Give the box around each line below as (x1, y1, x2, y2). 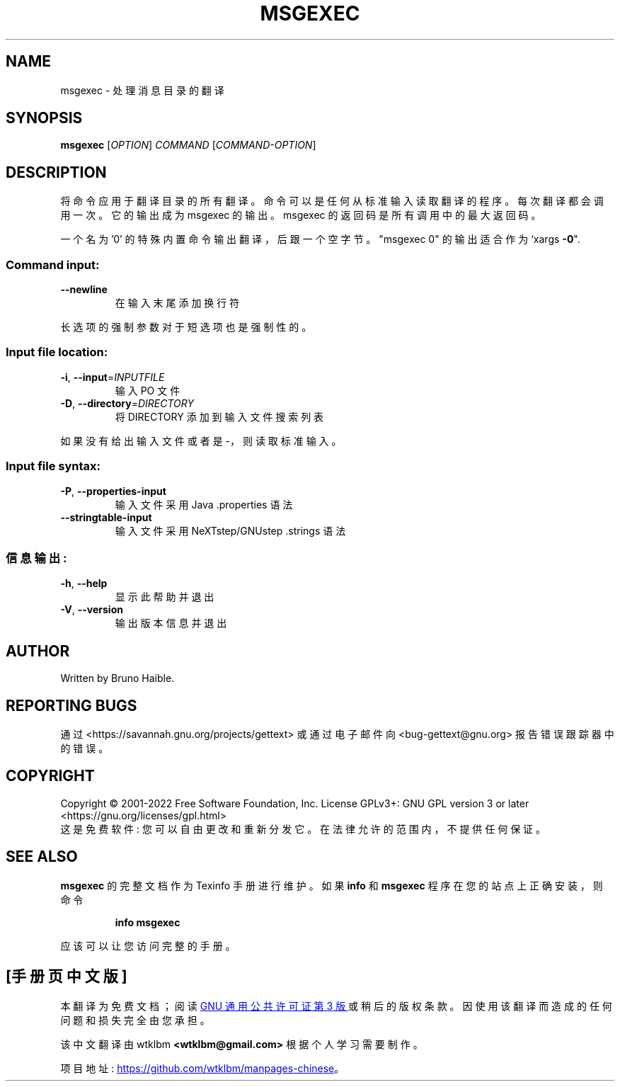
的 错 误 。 (60, 741, 109, 754)
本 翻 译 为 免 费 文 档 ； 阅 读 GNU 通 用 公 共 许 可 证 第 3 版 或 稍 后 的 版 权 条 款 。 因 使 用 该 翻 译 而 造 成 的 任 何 (60, 999, 612, 1012)
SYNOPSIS (6, 109, 83, 127)
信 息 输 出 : (6, 550, 67, 565)
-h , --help (60, 577, 108, 590)
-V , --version (60, 603, 123, 616)
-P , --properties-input (60, 484, 166, 497)
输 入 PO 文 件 (115, 384, 180, 397)
